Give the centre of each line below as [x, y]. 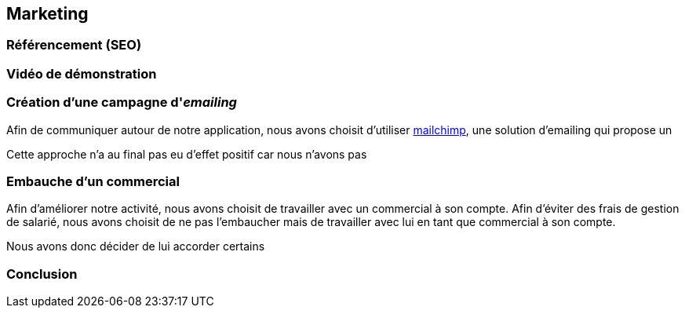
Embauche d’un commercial [93, 181]
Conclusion [42, 274]
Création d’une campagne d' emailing [122, 102]
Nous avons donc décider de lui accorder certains [136, 246]
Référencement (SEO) [74, 45]
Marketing [47, 14]
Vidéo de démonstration [82, 73]
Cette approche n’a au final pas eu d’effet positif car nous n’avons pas [187, 154]
